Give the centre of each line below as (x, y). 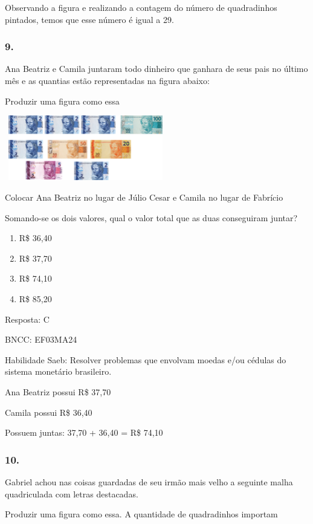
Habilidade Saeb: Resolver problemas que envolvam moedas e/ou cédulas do (146, 359)
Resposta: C (27, 319)
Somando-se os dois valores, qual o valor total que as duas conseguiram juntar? (151, 217)
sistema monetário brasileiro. (58, 371)
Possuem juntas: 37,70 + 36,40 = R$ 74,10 (84, 432)
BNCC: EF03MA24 (41, 339)
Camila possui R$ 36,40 (49, 412)
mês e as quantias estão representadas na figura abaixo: (107, 80)
